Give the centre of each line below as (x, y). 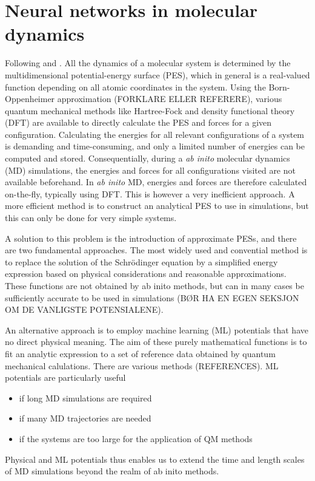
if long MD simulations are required (85, 397)
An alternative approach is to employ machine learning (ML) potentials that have (157, 329)
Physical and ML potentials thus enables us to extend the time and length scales (155, 459)
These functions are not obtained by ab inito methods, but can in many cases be (154, 285)
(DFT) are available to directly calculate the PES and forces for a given (138, 122)
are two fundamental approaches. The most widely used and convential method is (156, 250)
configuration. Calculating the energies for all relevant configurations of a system (155, 134)
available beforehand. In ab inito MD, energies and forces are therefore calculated (156, 182)
